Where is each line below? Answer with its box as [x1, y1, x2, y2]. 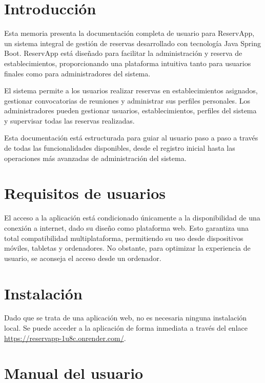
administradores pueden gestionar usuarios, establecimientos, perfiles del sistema [4, 105, 257, 116]
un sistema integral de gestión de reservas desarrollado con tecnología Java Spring [4, 37, 261, 48]
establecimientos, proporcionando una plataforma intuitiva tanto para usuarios [4, 57, 251, 68]
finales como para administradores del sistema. [4, 68, 151, 78]
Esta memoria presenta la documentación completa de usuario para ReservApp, [4, 28, 255, 38]
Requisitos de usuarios [4, 183, 166, 204]
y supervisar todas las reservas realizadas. [4, 115, 135, 126]
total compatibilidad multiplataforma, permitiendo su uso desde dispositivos [4, 232, 243, 243]
